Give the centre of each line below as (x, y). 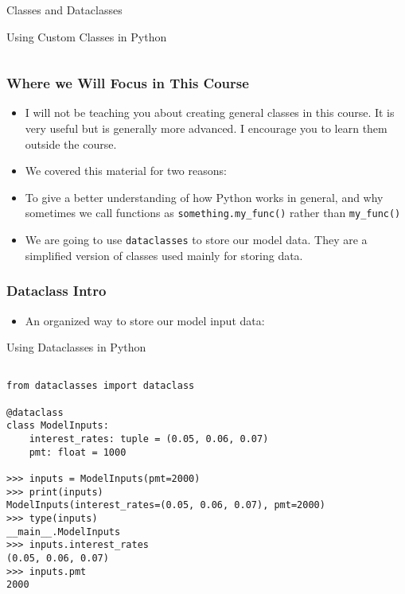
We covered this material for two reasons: (126, 171)
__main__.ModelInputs (64, 532)
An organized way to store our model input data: (145, 320)
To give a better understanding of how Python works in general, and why (204, 197)
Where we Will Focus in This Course (128, 83)
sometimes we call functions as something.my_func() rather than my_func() (213, 213)
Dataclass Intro (56, 291)
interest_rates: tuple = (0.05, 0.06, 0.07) (149, 439)
